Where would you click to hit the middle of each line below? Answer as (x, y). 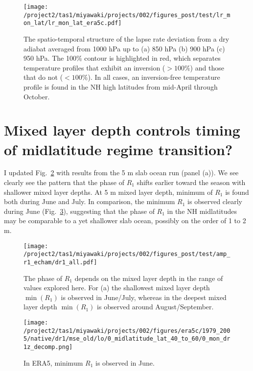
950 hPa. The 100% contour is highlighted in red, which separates (122, 58)
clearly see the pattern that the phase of (64, 182)
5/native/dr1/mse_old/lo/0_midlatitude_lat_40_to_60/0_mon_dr (127, 339)
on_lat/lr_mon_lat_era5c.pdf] (73, 23)
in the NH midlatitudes (202, 211)
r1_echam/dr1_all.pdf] (60, 262)
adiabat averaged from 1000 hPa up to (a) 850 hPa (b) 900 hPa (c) (124, 48)
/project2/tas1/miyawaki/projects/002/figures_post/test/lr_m (127, 15)
